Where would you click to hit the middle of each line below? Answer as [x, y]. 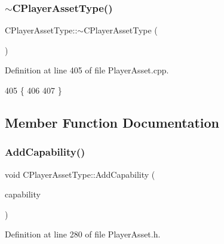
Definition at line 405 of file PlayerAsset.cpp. [87, 70]
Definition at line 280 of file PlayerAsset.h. [83, 234]
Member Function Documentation [112, 122]
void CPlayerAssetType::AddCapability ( [80, 174]
